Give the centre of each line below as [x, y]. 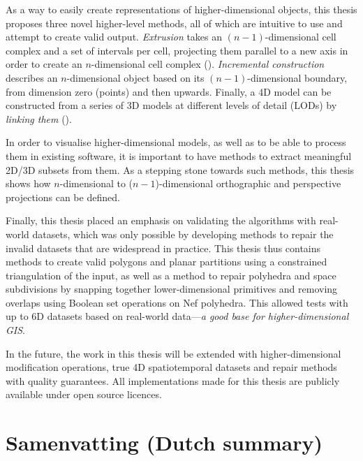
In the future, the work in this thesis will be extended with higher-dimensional [173, 353]
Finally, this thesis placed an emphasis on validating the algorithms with [161, 220]
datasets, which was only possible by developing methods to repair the [183, 234]
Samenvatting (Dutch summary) [164, 442]
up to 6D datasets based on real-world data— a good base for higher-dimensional [177, 316]
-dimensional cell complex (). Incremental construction [208, 64]
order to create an [44, 64]
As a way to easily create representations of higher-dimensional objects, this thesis [181, 9]
